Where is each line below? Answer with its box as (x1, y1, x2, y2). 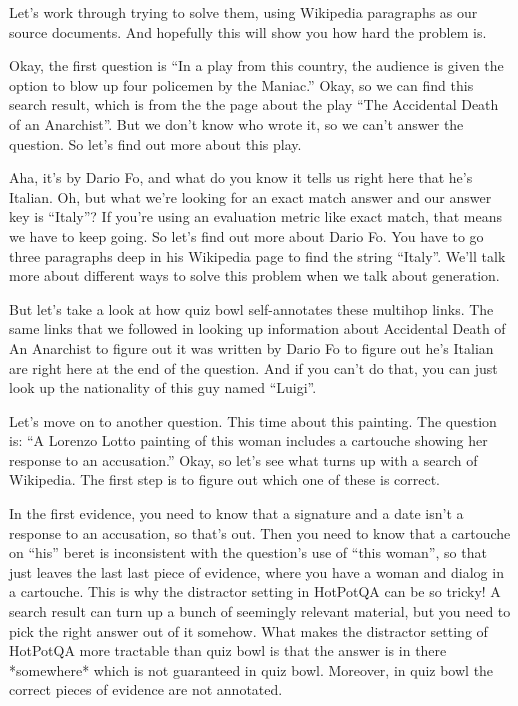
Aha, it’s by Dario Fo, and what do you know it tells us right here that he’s (9, 167, 473, 188)
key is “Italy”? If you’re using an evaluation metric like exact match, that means (9, 206, 502, 227)
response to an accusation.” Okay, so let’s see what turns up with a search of (9, 449, 478, 470)
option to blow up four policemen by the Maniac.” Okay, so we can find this (9, 74, 474, 95)
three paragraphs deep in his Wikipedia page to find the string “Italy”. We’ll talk (9, 245, 506, 266)
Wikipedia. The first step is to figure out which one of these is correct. (9, 469, 441, 490)
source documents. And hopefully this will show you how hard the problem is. (9, 21, 487, 42)
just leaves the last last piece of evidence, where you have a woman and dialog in (9, 561, 504, 582)
